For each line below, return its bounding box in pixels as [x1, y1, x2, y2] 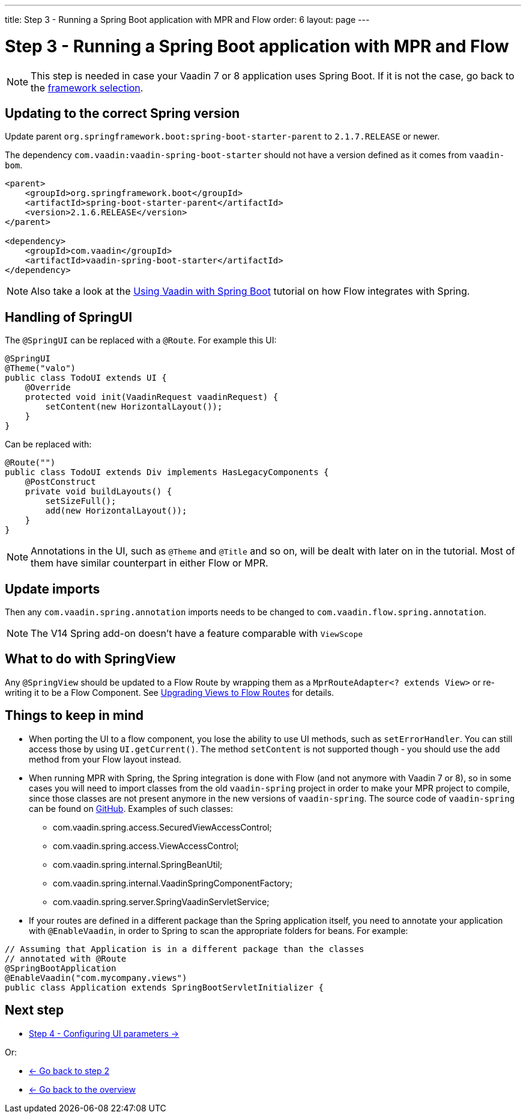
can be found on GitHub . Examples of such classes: [29, 803, 234, 814]
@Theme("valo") [5, 363, 76, 373]
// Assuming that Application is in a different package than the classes [5, 944, 364, 954]
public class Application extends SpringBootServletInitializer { [5, 982, 324, 992]
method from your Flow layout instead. [29, 754, 181, 764]
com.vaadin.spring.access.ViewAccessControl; [53, 840, 239, 851]
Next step [5, 1003, 64, 1018]
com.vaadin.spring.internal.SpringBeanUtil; [53, 859, 223, 870]
